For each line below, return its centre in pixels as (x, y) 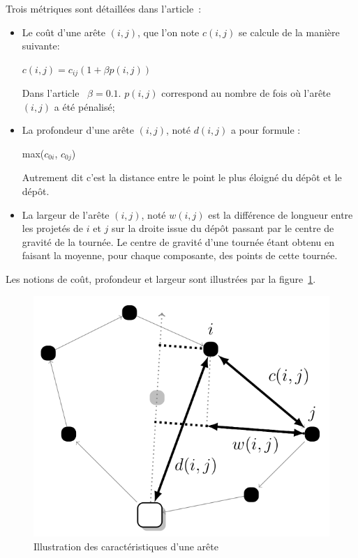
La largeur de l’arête (66, 214)
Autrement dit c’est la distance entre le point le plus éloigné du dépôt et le (182, 177)
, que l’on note (169, 32)
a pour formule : (266, 130)
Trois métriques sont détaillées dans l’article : (104, 8)
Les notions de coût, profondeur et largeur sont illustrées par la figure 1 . (161, 279)
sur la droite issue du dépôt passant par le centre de (223, 228)
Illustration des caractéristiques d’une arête (126, 546)
